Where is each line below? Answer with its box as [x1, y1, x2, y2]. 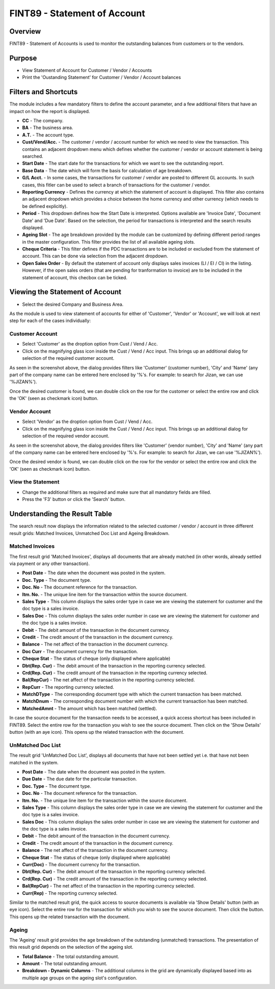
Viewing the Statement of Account [9, 288, 122, 297]
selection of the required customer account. [22, 355, 115, 361]
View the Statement [9, 478, 60, 486]
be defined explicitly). [22, 203, 68, 209]
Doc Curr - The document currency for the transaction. [22, 648, 139, 654]
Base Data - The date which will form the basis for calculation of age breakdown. [22, 167, 193, 173]
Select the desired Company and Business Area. [22, 301, 124, 307]
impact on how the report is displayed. [9, 108, 90, 114]
